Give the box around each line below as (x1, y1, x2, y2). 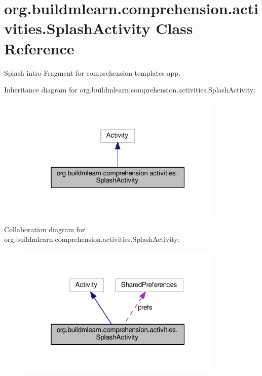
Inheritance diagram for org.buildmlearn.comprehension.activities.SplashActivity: (4, 84, 255, 95)
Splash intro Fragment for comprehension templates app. (4, 67, 180, 78)
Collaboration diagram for (4, 224, 85, 234)
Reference (4, 38, 74, 58)
